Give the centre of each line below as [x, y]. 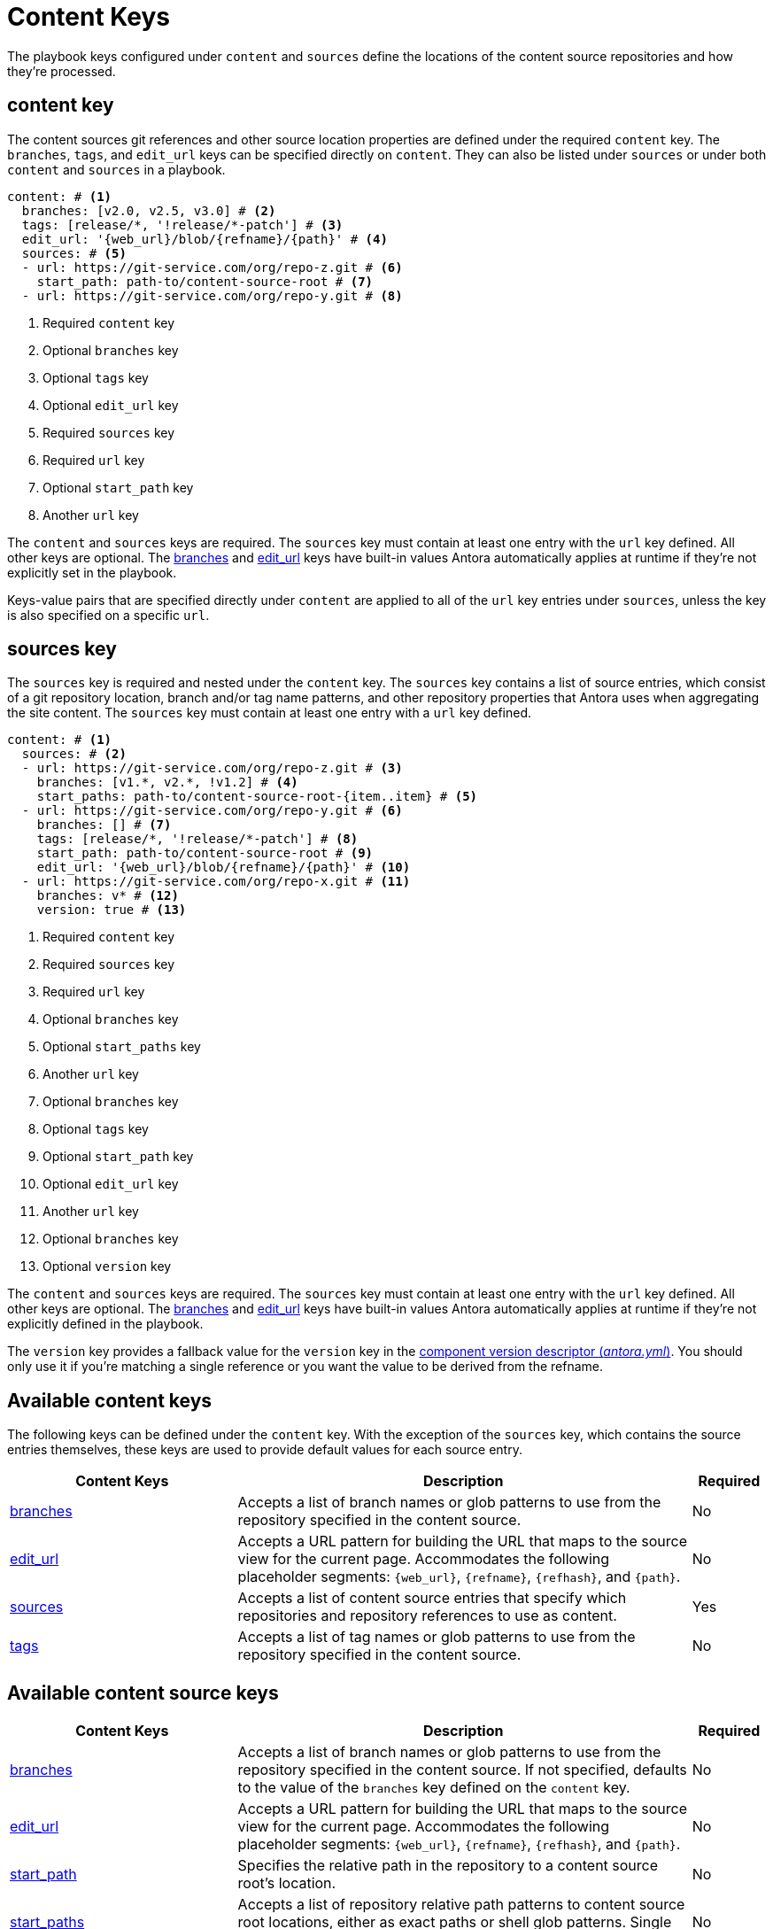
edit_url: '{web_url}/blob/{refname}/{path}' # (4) [205, 239]
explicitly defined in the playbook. [105, 1324]
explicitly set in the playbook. [92, 572]
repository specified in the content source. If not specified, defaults [462, 1770]
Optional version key [107, 1267]
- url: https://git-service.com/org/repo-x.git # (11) [216, 882]
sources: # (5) [74, 253]
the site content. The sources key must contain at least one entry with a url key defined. [270, 713]
